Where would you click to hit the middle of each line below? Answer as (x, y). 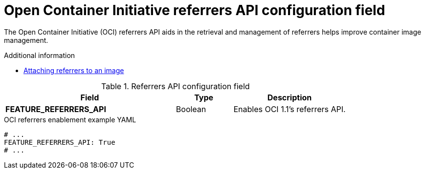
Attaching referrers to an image (74, 70)
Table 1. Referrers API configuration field (176, 86)
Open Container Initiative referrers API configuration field (195, 10)
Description (290, 97)
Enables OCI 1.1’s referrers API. (290, 109)
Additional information (40, 55)
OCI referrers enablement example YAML (70, 119)
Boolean (191, 109)
